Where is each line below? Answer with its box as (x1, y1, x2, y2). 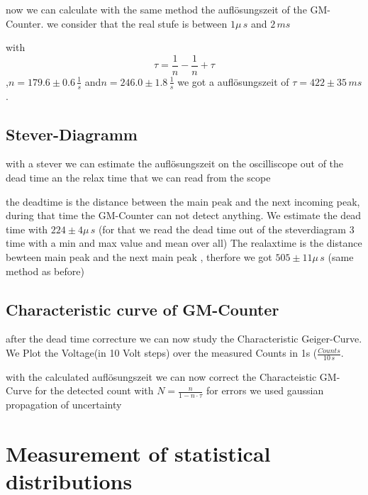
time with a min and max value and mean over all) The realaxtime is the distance (6, 235, 362, 250)
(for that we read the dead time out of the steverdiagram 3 (98, 221, 355, 236)
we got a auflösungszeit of (177, 74, 289, 89)
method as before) (6, 263, 84, 278)
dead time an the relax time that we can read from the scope (6, 170, 271, 185)
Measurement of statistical (6, 439, 271, 468)
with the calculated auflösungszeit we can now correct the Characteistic (6, 369, 317, 384)
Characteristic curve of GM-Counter (6, 298, 279, 320)
